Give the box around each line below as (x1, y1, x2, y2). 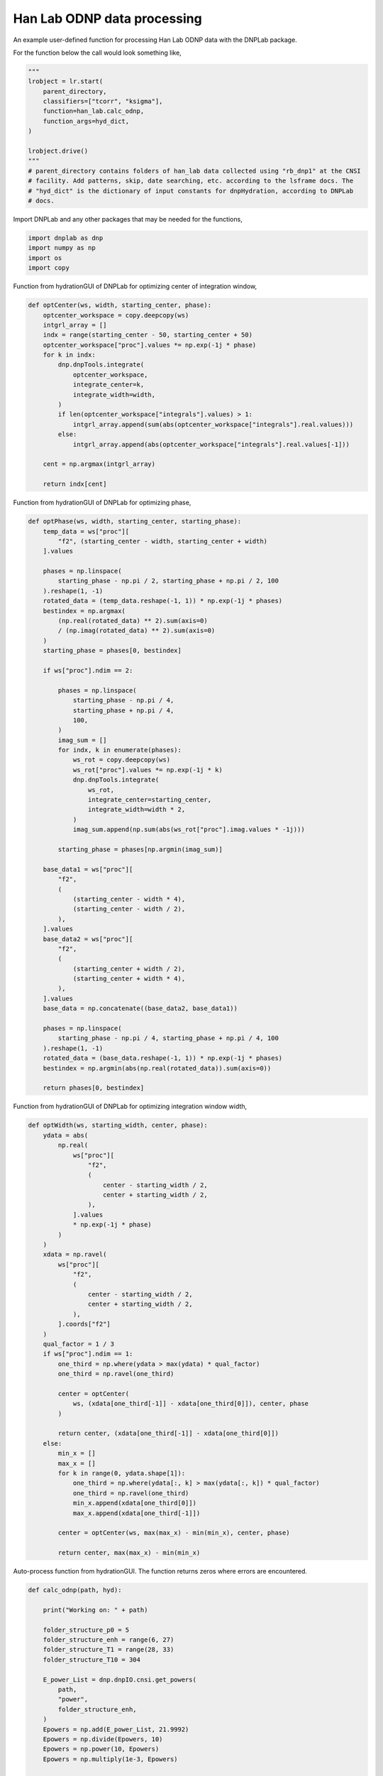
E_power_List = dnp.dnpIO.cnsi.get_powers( (43, 1675, 196, 1684)
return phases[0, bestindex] (43, 1084, 145, 1092)
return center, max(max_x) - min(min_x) (57, 1549, 201, 1557)
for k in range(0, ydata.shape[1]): (57, 1469, 186, 1478)
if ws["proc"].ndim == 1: (43, 1350, 133, 1358)
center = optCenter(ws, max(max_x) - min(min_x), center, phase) (57, 1529, 290, 1537)
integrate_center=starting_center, (87, 796, 212, 804)
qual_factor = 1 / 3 (43, 1340, 115, 1348)
